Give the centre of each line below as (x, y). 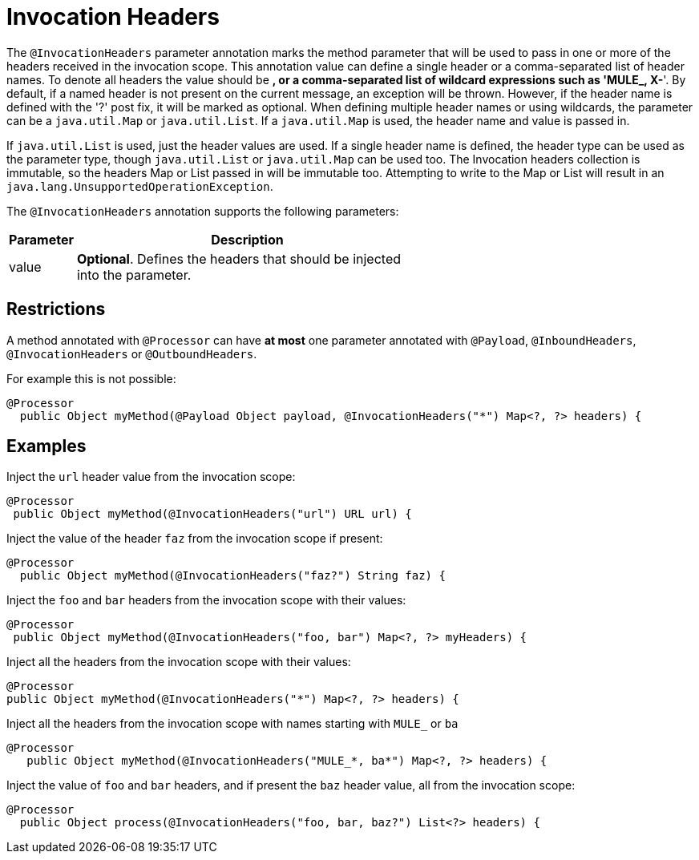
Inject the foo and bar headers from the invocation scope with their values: (206, 600)
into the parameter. (134, 275)
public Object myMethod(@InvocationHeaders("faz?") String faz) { (232, 576)
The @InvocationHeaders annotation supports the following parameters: (203, 211)
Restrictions (56, 309)
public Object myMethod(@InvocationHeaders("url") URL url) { (212, 514)
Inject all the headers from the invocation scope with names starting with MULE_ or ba (232, 724)
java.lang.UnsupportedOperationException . (140, 186)
